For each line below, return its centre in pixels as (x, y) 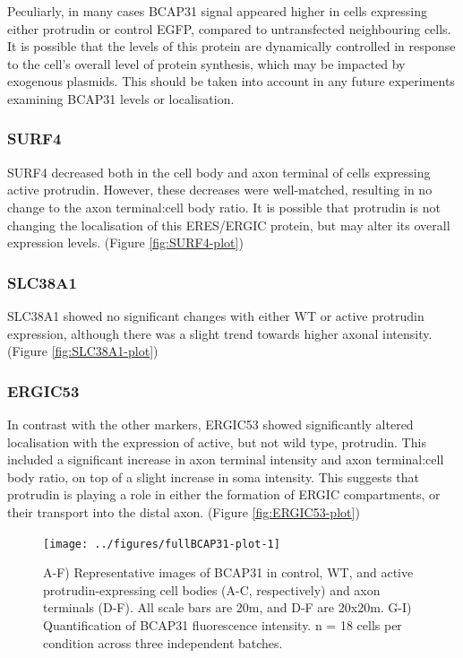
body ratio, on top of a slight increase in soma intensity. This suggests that (213, 476)
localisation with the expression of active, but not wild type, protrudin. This (217, 442)
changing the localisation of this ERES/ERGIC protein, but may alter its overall (229, 225)
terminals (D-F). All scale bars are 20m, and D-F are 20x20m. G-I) (227, 607)
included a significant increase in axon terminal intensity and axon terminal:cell (226, 459)
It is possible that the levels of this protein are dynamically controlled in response (231, 46)
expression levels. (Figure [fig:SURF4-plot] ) (125, 242)
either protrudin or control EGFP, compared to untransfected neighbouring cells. (229, 28)
